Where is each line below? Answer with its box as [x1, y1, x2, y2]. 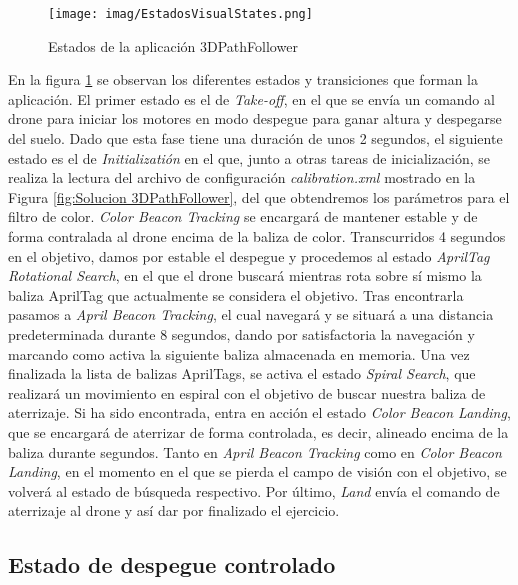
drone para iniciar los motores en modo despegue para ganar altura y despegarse [8, 108, 502, 129]
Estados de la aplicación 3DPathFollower [48, 35, 298, 56]
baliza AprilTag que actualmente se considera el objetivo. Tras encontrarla [8, 284, 464, 305]
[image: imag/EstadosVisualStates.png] [48, 7, 313, 21]
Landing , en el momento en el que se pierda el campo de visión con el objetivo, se [8, 461, 507, 482]
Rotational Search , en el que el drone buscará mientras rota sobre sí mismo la [8, 265, 482, 286]
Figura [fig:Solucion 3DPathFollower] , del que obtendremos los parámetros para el [8, 186, 510, 207]
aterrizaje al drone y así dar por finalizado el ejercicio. [8, 500, 340, 521]
